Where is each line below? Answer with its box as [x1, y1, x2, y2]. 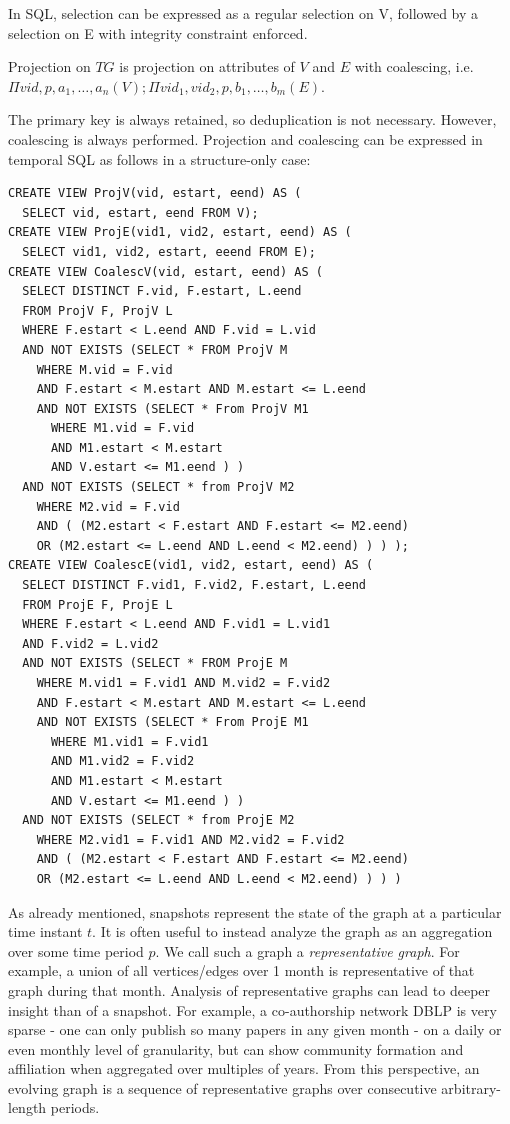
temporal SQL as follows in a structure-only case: [8, 148, 311, 169]
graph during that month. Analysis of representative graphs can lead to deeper [8, 979, 491, 1000]
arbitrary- [441, 1077, 502, 1098]
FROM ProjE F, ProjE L [22, 597, 173, 612]
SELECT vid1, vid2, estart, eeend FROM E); [22, 244, 316, 259]
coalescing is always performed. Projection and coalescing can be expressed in [8, 128, 483, 149]
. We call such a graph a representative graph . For [155, 940, 460, 961]
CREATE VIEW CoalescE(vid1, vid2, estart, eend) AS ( [8, 558, 374, 573]
